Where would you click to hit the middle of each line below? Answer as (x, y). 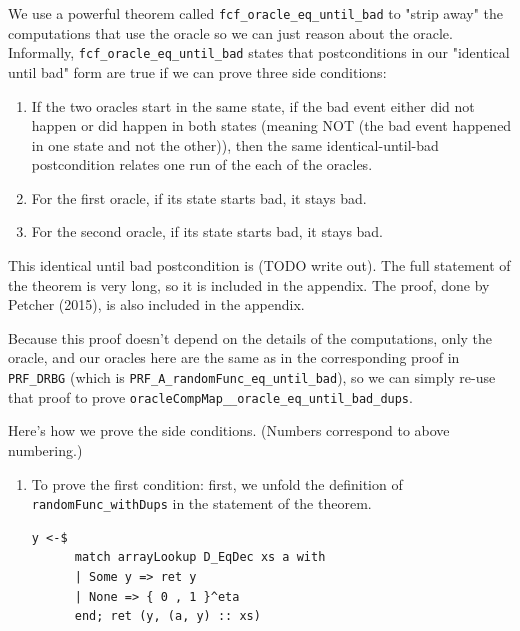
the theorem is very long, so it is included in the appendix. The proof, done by (249, 284)
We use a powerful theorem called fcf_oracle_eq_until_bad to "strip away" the (256, 13)
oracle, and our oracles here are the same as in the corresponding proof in (234, 357)
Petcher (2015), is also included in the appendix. (156, 304)
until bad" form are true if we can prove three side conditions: (197, 71)
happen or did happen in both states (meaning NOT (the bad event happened (271, 125)
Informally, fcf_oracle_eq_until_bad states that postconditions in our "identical (259, 52)
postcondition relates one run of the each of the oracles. (202, 164)
